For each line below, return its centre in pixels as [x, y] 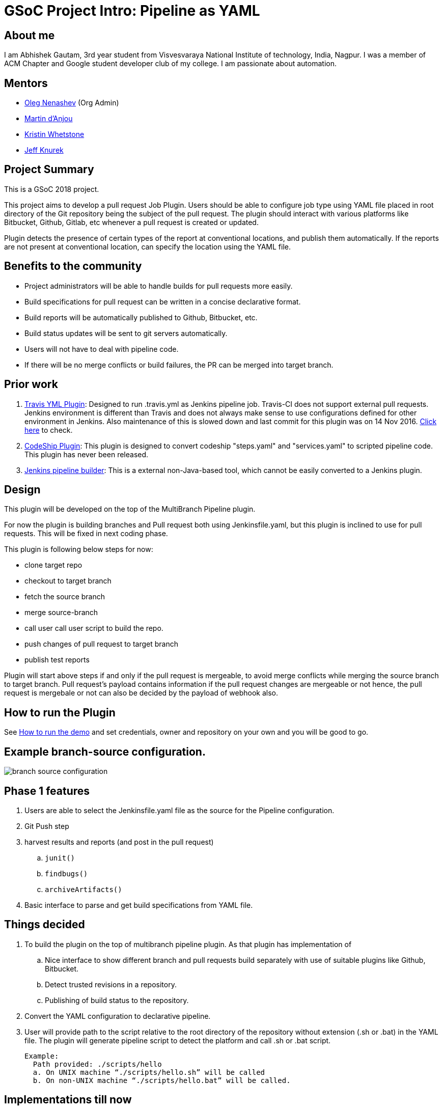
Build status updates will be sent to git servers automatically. [126, 333]
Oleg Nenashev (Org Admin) [72, 103]
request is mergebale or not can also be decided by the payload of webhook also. [141, 693]
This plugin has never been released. [87, 454]
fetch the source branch [65, 597]
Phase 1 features [47, 791]
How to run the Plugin [60, 712]
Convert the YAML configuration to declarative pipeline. [118, 1016]
